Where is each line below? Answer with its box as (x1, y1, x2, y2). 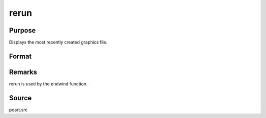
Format (9, 52, 32, 60)
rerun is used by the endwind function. (9, 80, 88, 86)
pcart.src (9, 107, 28, 113)
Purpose (9, 26, 36, 35)
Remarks (9, 68, 37, 76)
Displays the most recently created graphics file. (9, 39, 108, 45)
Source (9, 94, 32, 102)
